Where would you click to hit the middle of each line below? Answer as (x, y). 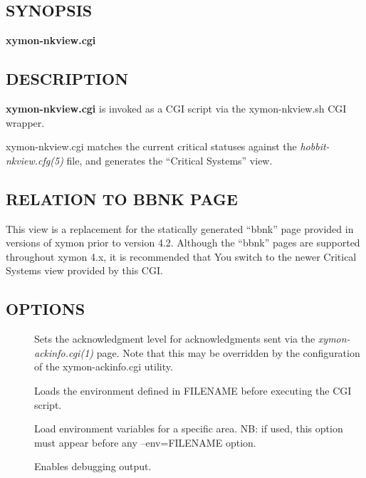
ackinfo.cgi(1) (64, 352)
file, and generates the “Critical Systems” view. (169, 160)
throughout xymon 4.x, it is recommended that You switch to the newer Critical (181, 256)
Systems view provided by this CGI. (84, 270)
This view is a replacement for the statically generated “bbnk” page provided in (180, 228)
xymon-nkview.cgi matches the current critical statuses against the (151, 146)
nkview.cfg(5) (35, 160)
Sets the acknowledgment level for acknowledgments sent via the (175, 339)
